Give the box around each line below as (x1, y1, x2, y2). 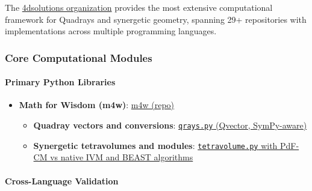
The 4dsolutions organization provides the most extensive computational (5, 1, 273, 13)
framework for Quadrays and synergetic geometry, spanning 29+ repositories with (5, 13, 307, 25)
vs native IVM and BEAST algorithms (50, 151, 193, 163)
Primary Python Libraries (5, 76, 116, 88)
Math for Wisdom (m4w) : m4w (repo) (19, 99, 175, 111)
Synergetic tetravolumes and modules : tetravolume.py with (33, 139, 278, 151)
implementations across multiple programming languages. (5, 25, 217, 37)
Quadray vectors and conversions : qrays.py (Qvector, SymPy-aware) (33, 119, 307, 132)
